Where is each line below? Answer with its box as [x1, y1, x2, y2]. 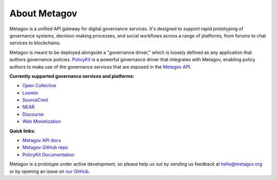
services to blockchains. [9, 40, 61, 46]
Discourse [22, 111, 44, 117]
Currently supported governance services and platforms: [9, 73, 134, 79]
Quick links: [9, 128, 36, 134]
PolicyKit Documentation [22, 151, 74, 157]
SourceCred [22, 97, 48, 103]
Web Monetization [22, 118, 61, 125]
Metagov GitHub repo [22, 144, 68, 151]
